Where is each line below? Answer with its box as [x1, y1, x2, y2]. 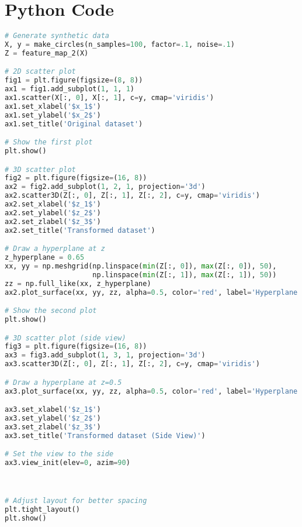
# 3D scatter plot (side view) [5, 333, 126, 342]
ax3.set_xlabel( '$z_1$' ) [5, 405, 101, 414]
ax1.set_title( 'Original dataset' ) [5, 119, 143, 128]
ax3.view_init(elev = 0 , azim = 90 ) [5, 459, 130, 467]
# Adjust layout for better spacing [5, 497, 147, 505]
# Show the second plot [5, 306, 97, 315]
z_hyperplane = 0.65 [5, 253, 85, 262]
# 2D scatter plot [5, 67, 76, 76]
